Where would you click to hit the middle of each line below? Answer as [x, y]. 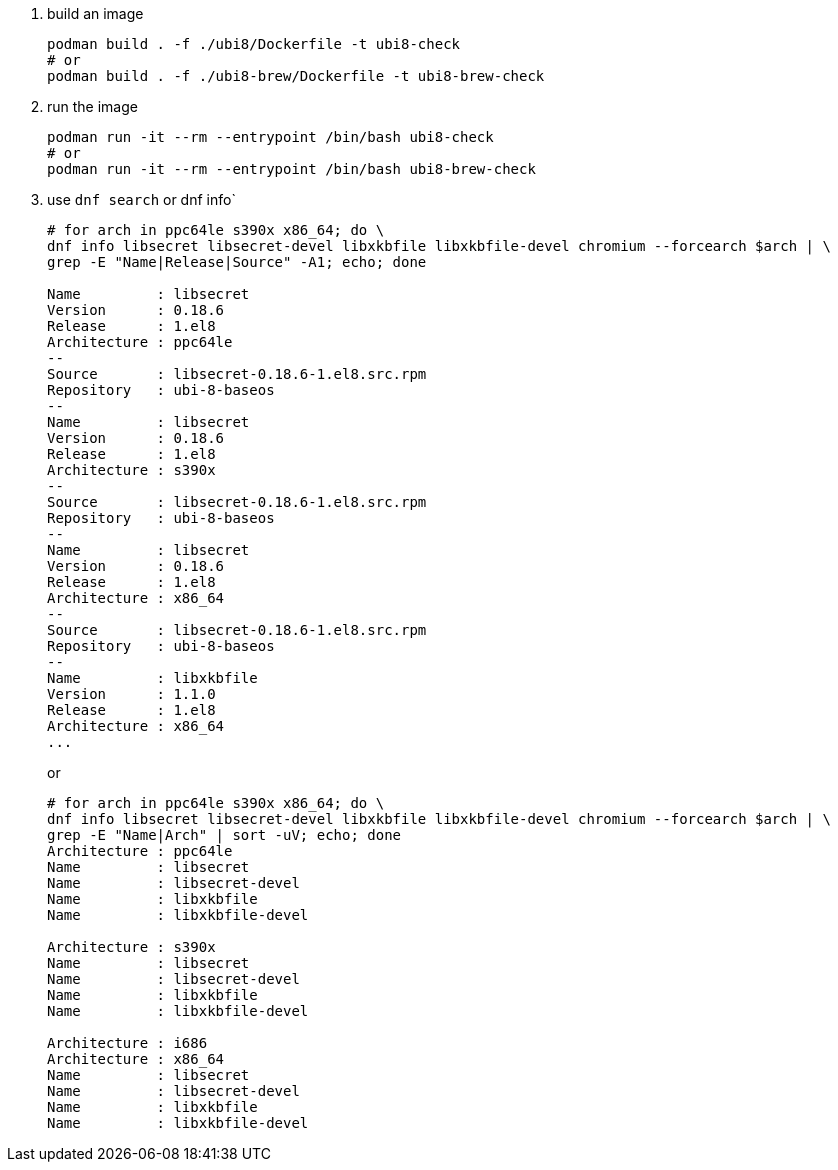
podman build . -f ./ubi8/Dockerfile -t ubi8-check [254, 44]
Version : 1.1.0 [131, 694]
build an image [95, 13]
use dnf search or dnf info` [141, 199]
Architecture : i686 [127, 1043]
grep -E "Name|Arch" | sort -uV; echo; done [224, 835]
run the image [92, 106]
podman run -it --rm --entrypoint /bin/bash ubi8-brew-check [291, 169]
